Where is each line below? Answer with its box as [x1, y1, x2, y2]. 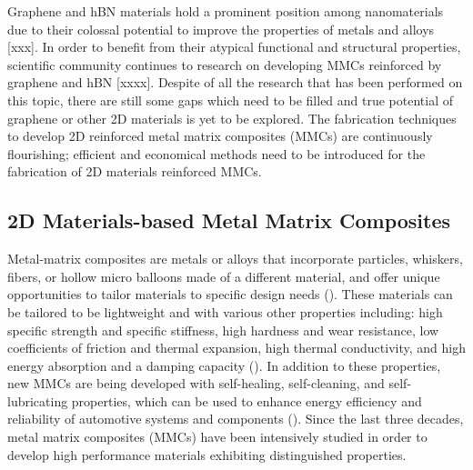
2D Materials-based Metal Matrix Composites [7, 206, 451, 235]
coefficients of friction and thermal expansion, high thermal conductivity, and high [7, 338, 466, 357]
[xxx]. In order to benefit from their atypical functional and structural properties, [7, 37, 461, 56]
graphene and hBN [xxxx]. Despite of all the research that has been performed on [7, 73, 463, 92]
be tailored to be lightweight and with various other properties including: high [7, 302, 443, 321]
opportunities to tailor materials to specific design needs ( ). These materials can [7, 285, 453, 304]
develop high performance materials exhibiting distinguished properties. [7, 445, 407, 464]
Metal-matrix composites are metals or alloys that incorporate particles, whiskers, [7, 249, 463, 268]
